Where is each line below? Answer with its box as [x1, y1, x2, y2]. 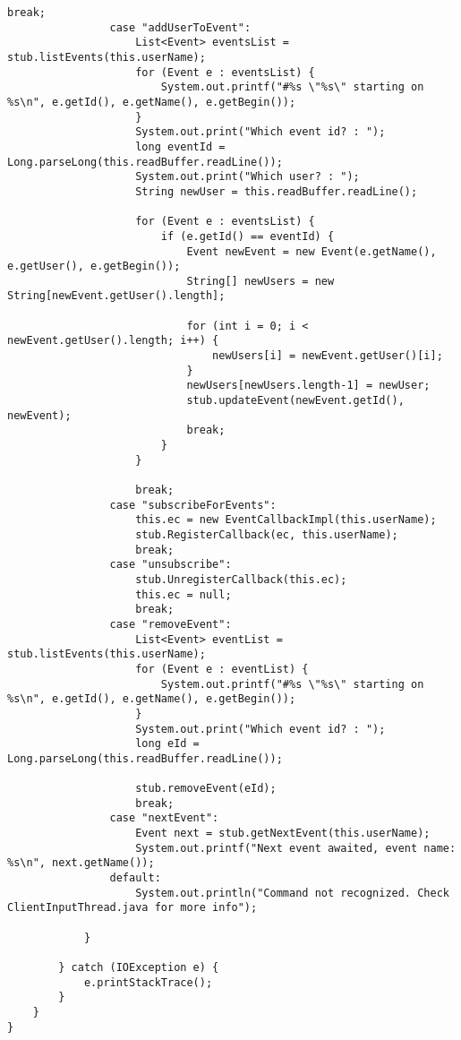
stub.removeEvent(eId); [135, 782, 277, 795]
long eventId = [135, 140, 226, 153]
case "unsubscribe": [109, 558, 232, 572]
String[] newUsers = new [186, 274, 335, 288]
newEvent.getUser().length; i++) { [7, 334, 219, 348]
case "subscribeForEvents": [109, 498, 277, 511]
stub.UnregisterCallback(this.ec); [135, 572, 347, 586]
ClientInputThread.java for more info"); [7, 901, 258, 915]
